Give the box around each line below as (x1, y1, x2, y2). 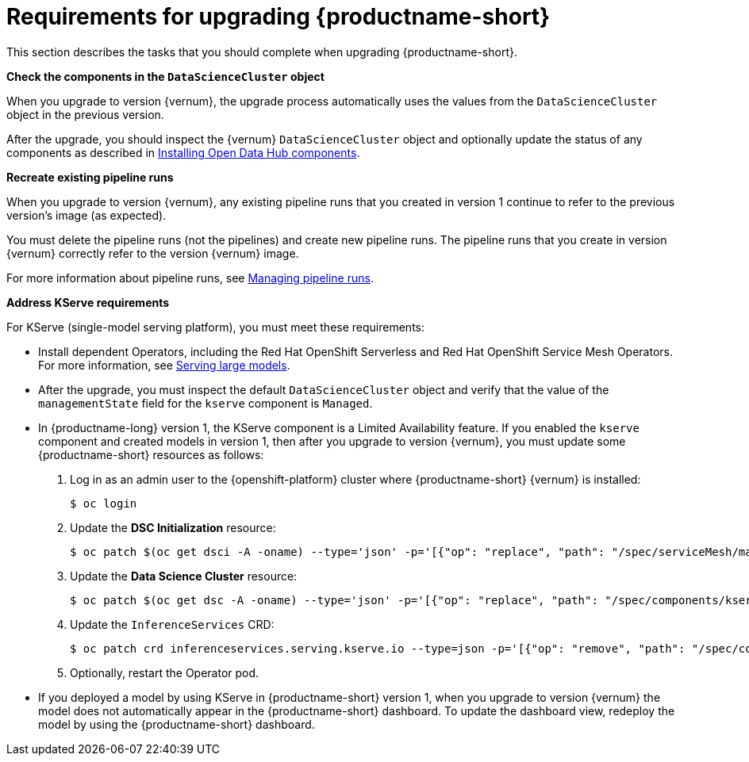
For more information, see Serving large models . (38, 358, 290, 372)
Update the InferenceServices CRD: (70, 617, 275, 631)
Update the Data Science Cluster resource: (70, 569, 298, 583)
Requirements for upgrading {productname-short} (6, 3, 551, 30)
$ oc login (70, 496, 137, 510)
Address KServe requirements (6, 295, 170, 309)
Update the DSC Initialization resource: (70, 520, 276, 534)
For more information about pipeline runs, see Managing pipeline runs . (6, 270, 374, 285)
